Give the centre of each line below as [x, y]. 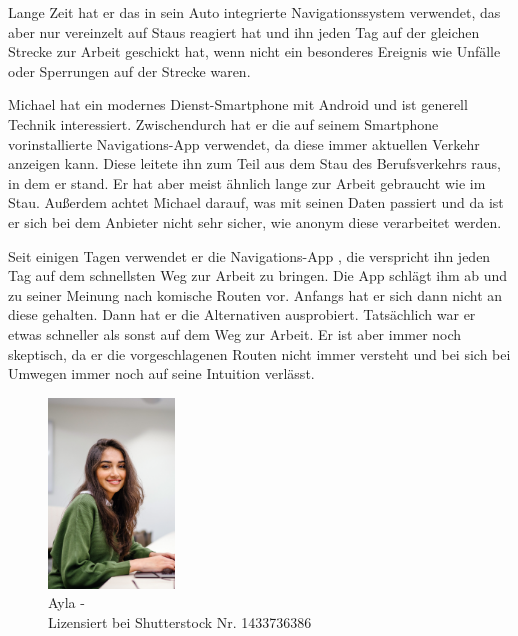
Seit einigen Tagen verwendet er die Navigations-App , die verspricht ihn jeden [249, 255]
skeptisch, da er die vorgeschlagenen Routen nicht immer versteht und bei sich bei [259, 353]
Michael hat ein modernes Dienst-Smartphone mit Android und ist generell [238, 104]
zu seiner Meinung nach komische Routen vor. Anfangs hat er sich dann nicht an [255, 294]
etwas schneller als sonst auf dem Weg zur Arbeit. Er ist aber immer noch [235, 333]
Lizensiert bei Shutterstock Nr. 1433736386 [180, 621]
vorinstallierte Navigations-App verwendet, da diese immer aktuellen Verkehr [244, 143]
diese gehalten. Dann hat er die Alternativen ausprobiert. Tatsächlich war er [242, 314]
